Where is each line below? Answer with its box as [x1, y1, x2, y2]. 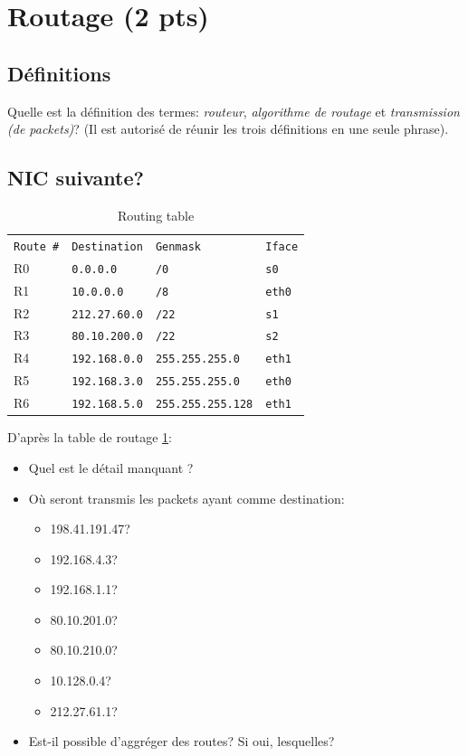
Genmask [155, 240, 201, 253]
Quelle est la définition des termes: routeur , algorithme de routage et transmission [7, 101, 460, 120]
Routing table [117, 205, 195, 224]
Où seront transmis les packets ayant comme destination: [28, 488, 345, 507]
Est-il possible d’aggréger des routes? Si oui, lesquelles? [28, 732, 335, 751]
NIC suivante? [7, 164, 144, 192]
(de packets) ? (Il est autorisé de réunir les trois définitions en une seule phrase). [7, 119, 449, 138]
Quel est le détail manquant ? [28, 458, 194, 477]
